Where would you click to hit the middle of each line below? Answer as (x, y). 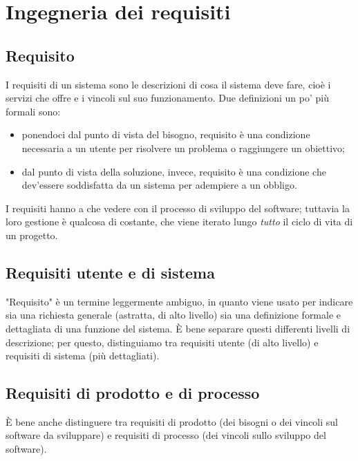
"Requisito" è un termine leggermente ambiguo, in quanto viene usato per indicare (179, 301)
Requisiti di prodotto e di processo (133, 393)
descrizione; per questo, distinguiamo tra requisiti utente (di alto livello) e (162, 342)
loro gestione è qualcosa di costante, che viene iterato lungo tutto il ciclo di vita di (179, 222)
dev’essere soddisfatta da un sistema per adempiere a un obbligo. (159, 185)
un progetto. (32, 235)
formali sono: (33, 111)
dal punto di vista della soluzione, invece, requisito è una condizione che (174, 171)
